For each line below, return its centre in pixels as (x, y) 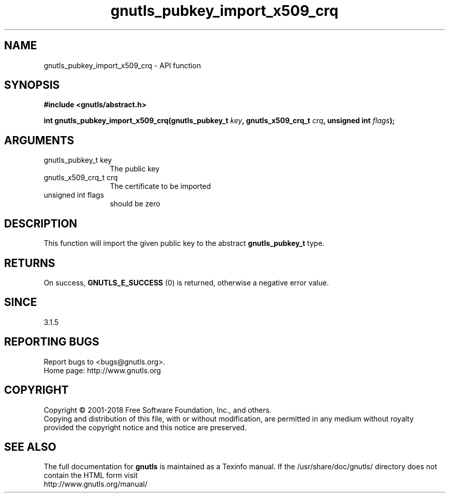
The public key (135, 169)
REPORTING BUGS (52, 342)
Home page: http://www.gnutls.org (102, 370)
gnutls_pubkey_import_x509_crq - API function (122, 65)
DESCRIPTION (41, 223)
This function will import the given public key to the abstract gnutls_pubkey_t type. (184, 243)
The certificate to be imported (160, 186)
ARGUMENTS (39, 140)
